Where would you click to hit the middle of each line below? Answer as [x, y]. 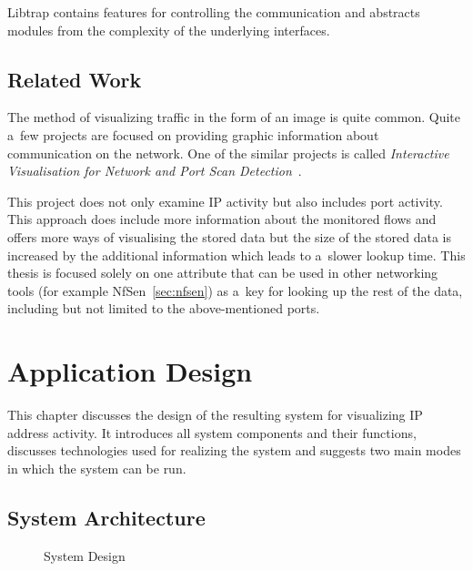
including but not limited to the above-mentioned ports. [164, 308]
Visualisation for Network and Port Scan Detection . [155, 171]
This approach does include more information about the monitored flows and [222, 219]
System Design [85, 555]
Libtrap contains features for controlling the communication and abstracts [214, 12]
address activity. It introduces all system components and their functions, [212, 432]
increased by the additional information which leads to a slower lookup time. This [236, 255]
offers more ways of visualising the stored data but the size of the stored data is [229, 236]
